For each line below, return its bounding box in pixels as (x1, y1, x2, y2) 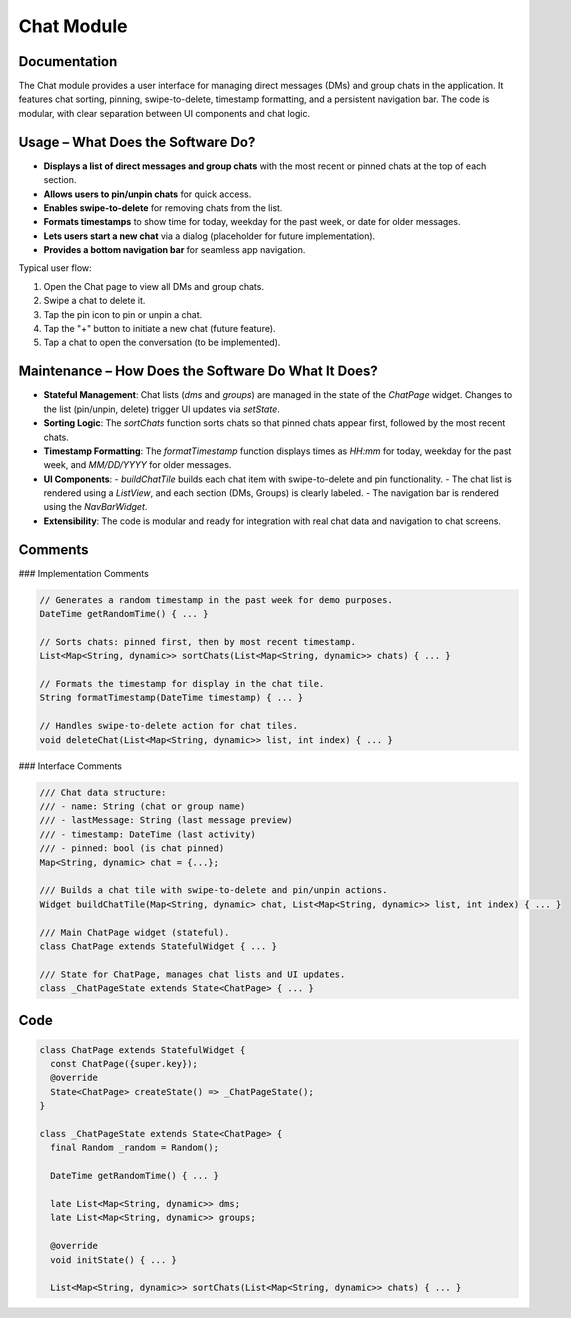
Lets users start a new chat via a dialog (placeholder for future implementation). (43, 230, 376, 242)
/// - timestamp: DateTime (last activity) (39, 828, 257, 840)
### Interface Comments (18, 760, 122, 772)
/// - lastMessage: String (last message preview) (39, 815, 294, 826)
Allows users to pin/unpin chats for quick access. (43, 188, 252, 200)
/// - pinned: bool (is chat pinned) (39, 843, 225, 854)
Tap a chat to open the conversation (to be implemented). (43, 336, 281, 349)
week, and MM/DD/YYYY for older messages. (43, 459, 232, 471)
